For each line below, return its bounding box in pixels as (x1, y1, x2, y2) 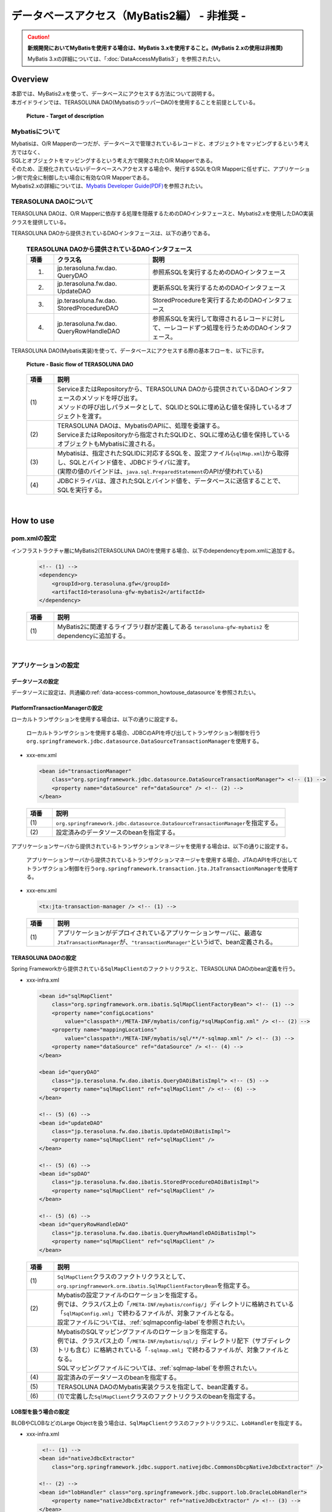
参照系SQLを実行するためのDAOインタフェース (152, 268, 286, 276)
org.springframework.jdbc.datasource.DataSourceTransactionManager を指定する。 (56, 818, 282, 827)
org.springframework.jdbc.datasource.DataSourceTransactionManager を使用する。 (26, 738, 262, 745)
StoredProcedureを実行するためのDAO (152, 296, 262, 304)
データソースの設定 (11, 677, 59, 685)
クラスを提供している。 (11, 218, 70, 226)
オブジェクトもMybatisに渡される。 (57, 439, 159, 448)
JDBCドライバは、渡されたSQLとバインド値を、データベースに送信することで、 (57, 477, 284, 485)
